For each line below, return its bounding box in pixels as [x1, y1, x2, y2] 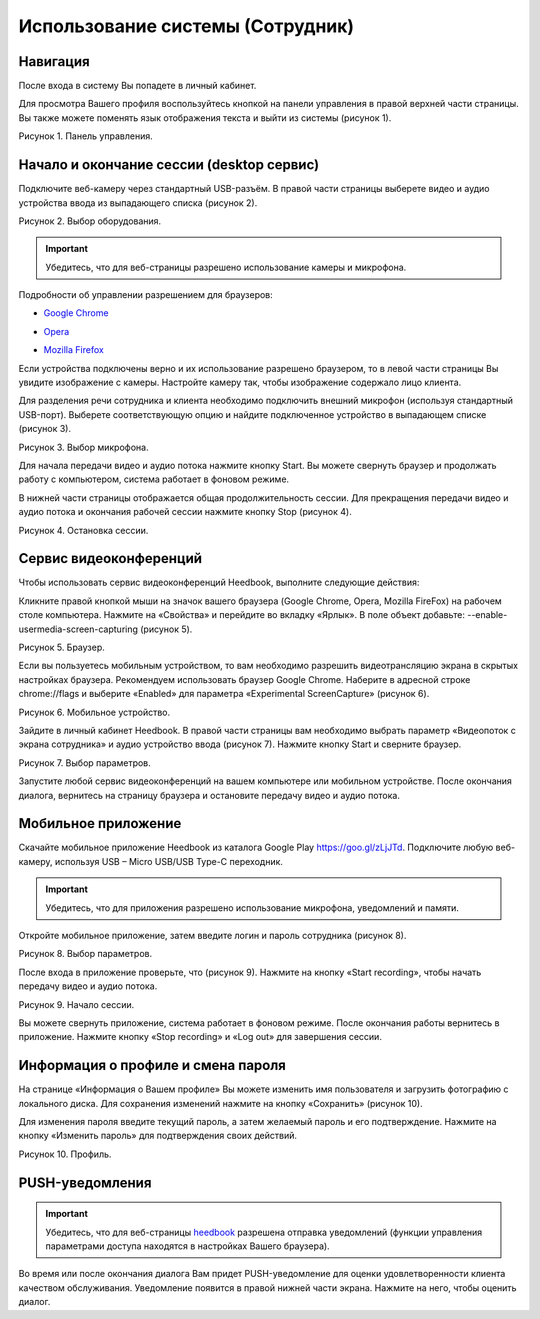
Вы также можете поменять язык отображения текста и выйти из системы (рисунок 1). [18, 111, 392, 124]
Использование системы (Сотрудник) [18, 15, 355, 37]
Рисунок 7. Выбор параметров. [18, 756, 152, 769]
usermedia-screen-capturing [18, 623, 139, 635]
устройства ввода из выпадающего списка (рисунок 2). [18, 196, 258, 209]
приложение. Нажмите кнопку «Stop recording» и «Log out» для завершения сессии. [18, 1031, 382, 1043]
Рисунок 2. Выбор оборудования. [18, 215, 162, 227]
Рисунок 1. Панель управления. [18, 130, 154, 142]
